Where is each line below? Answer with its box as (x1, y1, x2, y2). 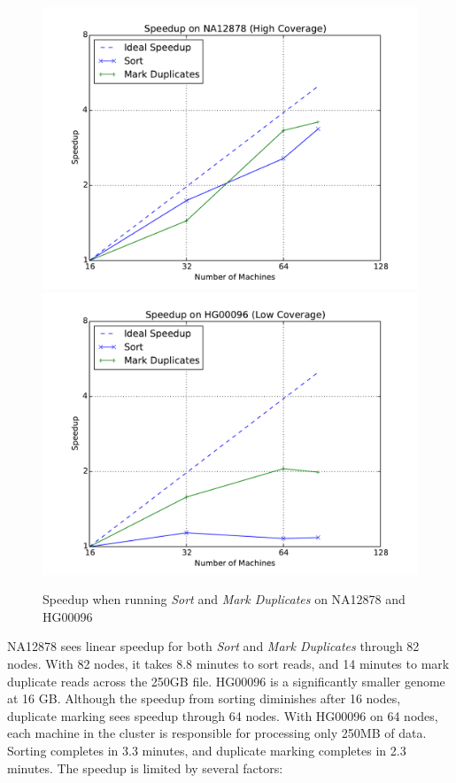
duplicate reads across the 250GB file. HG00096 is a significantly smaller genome (7, 671, 445, 690)
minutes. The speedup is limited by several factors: (7, 758, 283, 777)
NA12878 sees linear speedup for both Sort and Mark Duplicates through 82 (7, 637, 420, 655)
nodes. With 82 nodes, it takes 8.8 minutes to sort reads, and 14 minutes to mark (7, 654, 450, 672)
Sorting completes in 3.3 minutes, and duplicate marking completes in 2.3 (7, 740, 406, 759)
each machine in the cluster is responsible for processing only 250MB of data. (7, 724, 427, 742)
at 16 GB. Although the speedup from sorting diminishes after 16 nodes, (7, 689, 401, 708)
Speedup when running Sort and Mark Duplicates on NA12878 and (43, 590, 406, 609)
